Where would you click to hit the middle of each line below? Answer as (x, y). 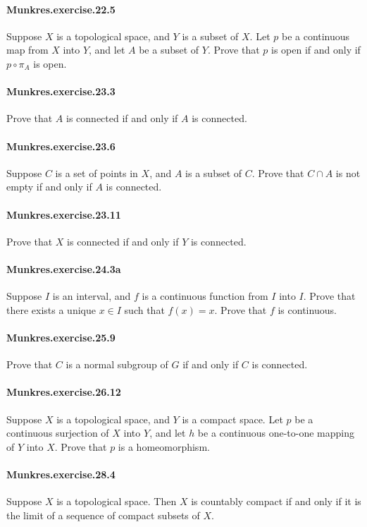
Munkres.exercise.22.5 (61, 9)
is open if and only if (316, 50)
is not (348, 172)
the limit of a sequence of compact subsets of (103, 515)
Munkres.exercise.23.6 (61, 146)
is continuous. (307, 309)
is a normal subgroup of (117, 364)
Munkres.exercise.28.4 (61, 474)
